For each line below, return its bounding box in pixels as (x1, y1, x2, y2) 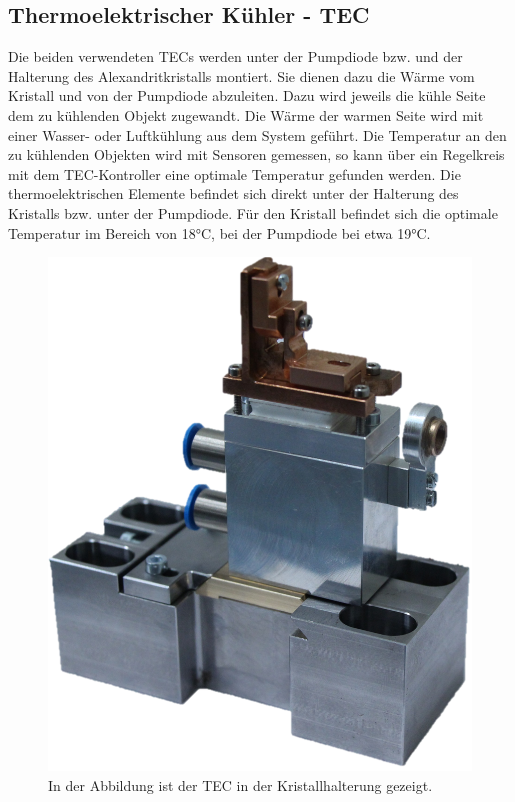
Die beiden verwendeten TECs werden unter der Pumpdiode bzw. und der (8, 46, 463, 67)
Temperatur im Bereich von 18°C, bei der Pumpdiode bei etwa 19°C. (8, 222, 431, 243)
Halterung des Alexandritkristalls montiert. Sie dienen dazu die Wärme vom (8, 65, 475, 86)
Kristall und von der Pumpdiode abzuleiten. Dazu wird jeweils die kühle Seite (8, 85, 486, 106)
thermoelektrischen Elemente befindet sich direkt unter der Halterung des (8, 183, 459, 204)
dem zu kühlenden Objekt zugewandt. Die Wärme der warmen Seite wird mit (8, 104, 484, 125)
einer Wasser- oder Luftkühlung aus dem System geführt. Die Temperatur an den (8, 124, 507, 145)
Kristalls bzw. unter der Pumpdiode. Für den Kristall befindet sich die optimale (8, 202, 498, 223)
